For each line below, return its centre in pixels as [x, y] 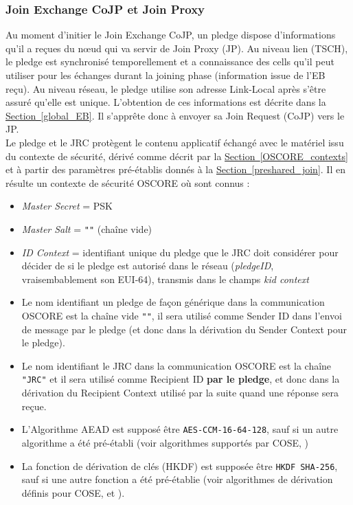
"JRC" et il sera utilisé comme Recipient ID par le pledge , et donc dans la [181, 379]
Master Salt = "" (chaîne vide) [87, 228]
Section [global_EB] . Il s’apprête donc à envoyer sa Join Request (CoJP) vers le [175, 115]
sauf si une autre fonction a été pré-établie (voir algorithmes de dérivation [177, 479]
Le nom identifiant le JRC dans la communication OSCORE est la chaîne [176, 365]
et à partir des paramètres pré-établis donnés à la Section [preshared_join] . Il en [175, 169]
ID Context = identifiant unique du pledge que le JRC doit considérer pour [180, 252]
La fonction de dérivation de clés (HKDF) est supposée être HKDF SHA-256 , [180, 465]
